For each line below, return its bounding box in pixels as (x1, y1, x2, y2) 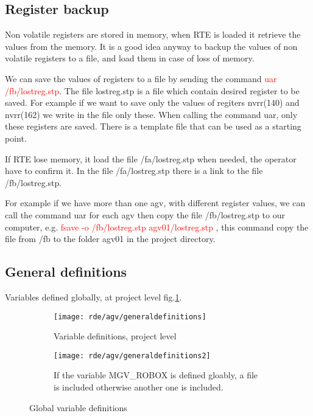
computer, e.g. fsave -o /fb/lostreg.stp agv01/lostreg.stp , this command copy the (5, 220, 309, 233)
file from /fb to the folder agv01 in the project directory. (5, 232, 216, 245)
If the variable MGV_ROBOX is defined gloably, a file (54, 369, 258, 381)
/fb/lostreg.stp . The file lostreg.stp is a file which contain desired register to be (5, 84, 300, 97)
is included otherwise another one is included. (54, 381, 223, 393)
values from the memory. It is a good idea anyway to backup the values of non (5, 40, 298, 52)
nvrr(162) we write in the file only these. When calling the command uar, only (5, 108, 298, 120)
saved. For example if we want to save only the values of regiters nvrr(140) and (5, 96, 300, 109)
